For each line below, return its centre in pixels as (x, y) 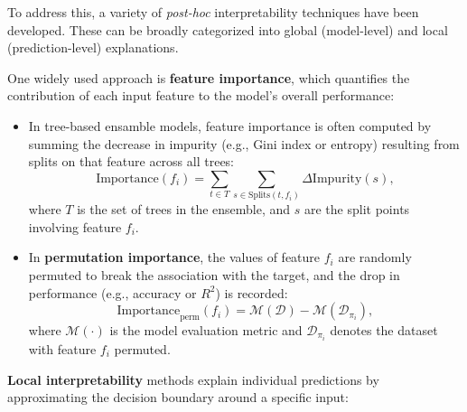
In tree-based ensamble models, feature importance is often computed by (230, 125)
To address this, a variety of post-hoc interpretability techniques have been (213, 12)
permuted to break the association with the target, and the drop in (214, 274)
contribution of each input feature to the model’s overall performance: (201, 95)
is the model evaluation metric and (206, 329)
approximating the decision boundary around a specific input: (178, 397)
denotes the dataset (384, 329)
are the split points (357, 209)
